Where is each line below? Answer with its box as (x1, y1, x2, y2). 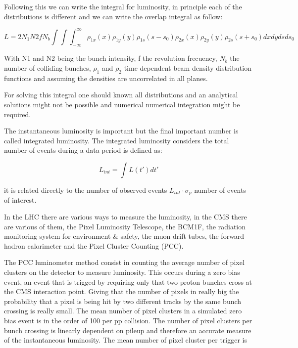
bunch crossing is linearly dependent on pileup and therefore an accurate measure (4, 325, 251, 335)
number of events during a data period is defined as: (4, 145, 162, 155)
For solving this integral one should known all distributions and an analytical (4, 89, 238, 100)
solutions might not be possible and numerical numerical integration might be (4, 99, 240, 110)
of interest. (4, 195, 37, 205)
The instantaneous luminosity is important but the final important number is (4, 126, 239, 136)
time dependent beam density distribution (124, 63, 251, 73)
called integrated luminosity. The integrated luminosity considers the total (4, 135, 229, 145)
